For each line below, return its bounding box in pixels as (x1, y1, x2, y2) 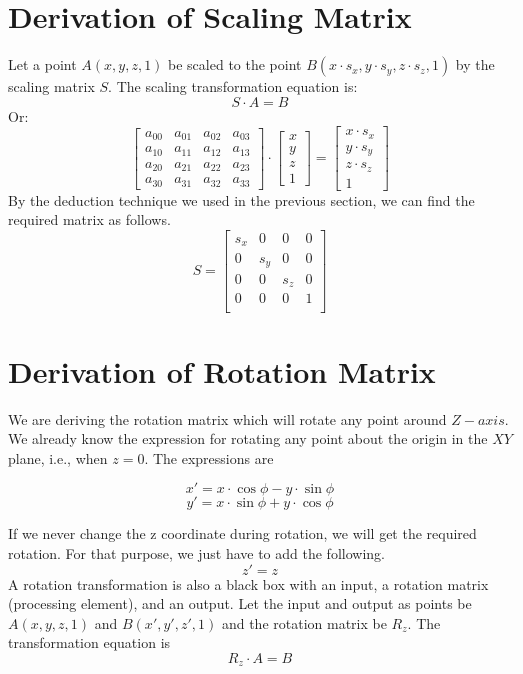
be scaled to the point (168, 54, 302, 75)
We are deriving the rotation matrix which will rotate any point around (8, 408, 447, 429)
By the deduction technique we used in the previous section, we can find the (8, 189, 475, 210)
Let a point (8, 54, 77, 75)
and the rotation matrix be (221, 612, 387, 633)
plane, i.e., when (8, 447, 108, 468)
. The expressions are (144, 447, 274, 468)
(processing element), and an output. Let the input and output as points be (8, 593, 472, 614)
